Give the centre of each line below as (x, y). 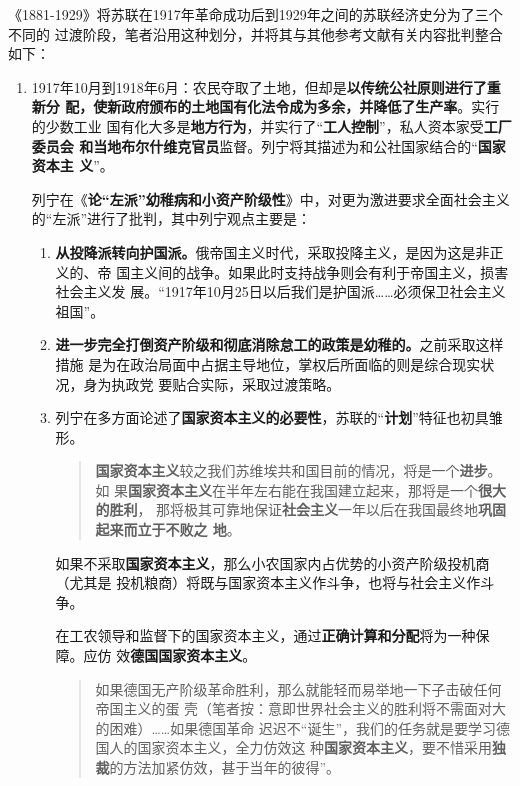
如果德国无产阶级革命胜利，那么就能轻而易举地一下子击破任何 (298, 688)
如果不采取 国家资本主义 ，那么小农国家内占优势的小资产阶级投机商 (272, 562)
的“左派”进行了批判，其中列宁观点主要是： (171, 218)
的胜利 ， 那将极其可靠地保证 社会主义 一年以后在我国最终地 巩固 (301, 509)
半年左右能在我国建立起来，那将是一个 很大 (366, 489)
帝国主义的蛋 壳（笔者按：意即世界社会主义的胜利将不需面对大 (301, 708)
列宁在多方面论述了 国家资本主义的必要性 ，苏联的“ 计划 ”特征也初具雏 (279, 417)
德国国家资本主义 (186, 655)
